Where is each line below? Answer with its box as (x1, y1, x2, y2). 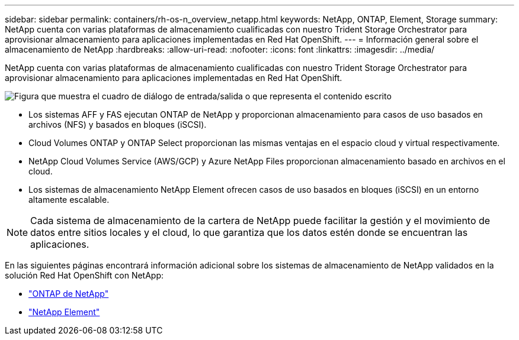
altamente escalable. (28, 195, 110, 205)
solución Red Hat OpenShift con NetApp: (5, 270, 164, 280)
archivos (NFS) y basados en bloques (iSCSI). (28, 119, 207, 129)
